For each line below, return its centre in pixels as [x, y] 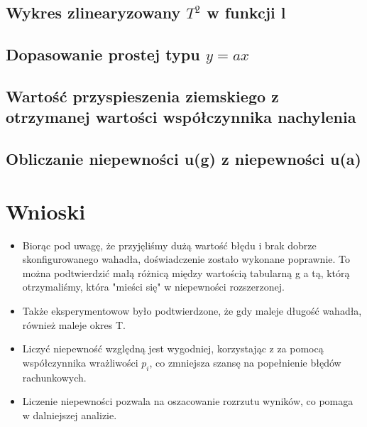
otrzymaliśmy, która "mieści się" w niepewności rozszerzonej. [153, 287]
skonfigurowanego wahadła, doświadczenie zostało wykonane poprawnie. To [186, 259]
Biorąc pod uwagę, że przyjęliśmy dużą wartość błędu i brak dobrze [169, 245]
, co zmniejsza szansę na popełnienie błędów [245, 362]
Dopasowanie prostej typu [103, 54]
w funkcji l [246, 12]
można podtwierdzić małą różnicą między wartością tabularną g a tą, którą [186, 272]
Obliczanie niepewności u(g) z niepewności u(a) [183, 159]
